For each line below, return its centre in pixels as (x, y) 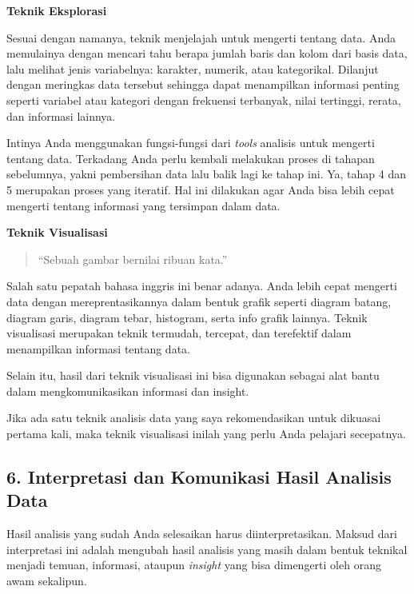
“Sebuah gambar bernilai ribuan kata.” (133, 259)
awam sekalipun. (47, 581)
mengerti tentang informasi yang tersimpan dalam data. (143, 205)
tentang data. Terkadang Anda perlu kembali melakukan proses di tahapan (191, 158)
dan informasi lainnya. (61, 116)
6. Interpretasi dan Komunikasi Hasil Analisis (199, 477)
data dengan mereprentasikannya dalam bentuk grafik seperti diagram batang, (199, 301)
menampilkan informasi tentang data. (98, 348)
